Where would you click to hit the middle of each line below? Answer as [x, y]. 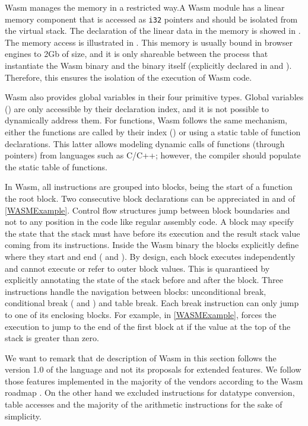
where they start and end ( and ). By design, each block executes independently [150, 256]
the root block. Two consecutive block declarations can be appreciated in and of [150, 198]
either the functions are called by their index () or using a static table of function [153, 132]
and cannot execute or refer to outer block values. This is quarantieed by [137, 268]
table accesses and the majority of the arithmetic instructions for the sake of [144, 404]
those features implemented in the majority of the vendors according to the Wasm [154, 381]
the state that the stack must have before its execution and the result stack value [153, 233]
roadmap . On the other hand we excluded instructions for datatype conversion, [150, 392]
